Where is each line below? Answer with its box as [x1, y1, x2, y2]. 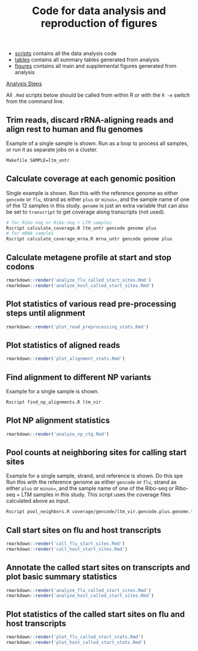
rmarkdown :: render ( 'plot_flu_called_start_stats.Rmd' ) [6, 634, 144, 640]
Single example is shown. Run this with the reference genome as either [6, 189, 179, 196]
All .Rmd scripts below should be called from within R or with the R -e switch [6, 91, 190, 98]
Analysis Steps [6, 80, 42, 87]
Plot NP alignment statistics [6, 416, 110, 426]
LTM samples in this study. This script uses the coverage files [21, 491, 171, 498]
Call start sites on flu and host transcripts [6, 525, 161, 535]
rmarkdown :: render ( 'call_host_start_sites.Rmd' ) [6, 546, 128, 552]
